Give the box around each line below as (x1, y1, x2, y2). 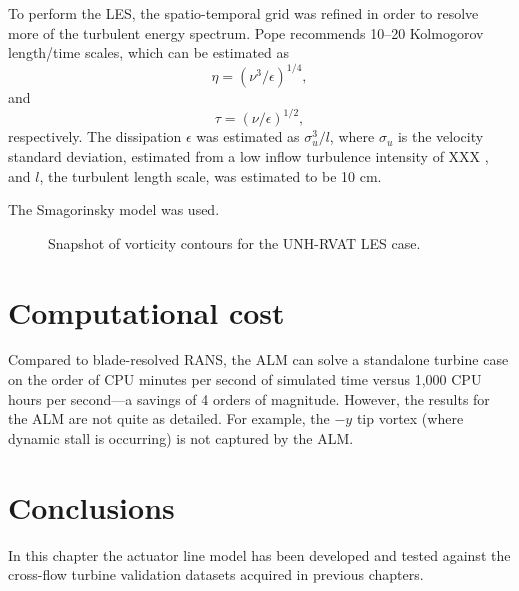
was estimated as (196, 126, 300, 147)
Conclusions (8, 486, 175, 527)
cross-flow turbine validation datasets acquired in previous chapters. (8, 564, 424, 585)
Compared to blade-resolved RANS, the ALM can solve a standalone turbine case (8, 349, 509, 370)
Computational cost (8, 291, 285, 332)
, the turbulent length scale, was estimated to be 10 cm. (39, 165, 382, 186)
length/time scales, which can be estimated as (8, 42, 290, 63)
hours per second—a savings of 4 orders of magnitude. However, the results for (8, 388, 490, 409)
